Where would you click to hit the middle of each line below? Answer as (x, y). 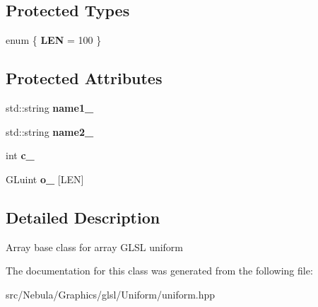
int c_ (20, 155)
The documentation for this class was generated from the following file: (159, 271)
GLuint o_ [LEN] (45, 179)
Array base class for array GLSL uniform (95, 247)
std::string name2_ (50, 131)
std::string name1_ (50, 108)
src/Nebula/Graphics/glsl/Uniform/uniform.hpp (111, 294)
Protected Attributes (84, 78)
